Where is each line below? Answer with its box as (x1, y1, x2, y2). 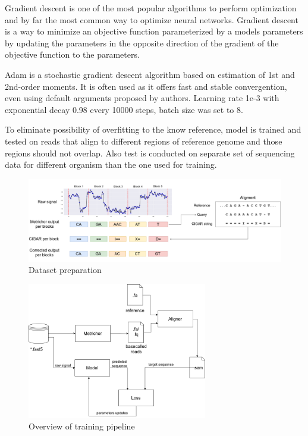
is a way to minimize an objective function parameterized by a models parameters (5, 25, 303, 37)
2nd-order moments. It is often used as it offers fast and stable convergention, (5, 80, 287, 92)
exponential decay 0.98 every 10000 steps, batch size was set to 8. (5, 103, 243, 115)
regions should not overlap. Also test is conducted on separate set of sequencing (5, 146, 295, 159)
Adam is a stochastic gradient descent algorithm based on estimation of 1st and (5, 68, 295, 80)
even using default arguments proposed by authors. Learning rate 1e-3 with (5, 92, 279, 104)
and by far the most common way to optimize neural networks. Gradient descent (5, 13, 298, 26)
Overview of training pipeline (29, 420, 135, 432)
